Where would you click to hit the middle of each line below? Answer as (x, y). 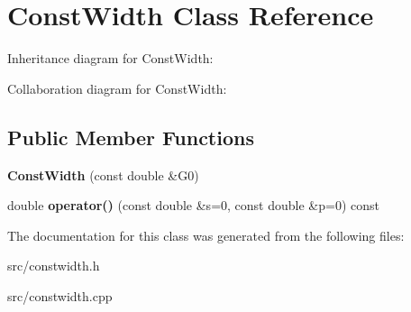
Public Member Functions (131, 137)
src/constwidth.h (54, 266)
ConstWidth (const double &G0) (103, 174)
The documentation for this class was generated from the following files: (206, 235)
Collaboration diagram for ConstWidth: (117, 88)
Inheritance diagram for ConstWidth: (110, 58)
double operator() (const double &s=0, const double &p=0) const (193, 205)
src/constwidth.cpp (60, 295)
